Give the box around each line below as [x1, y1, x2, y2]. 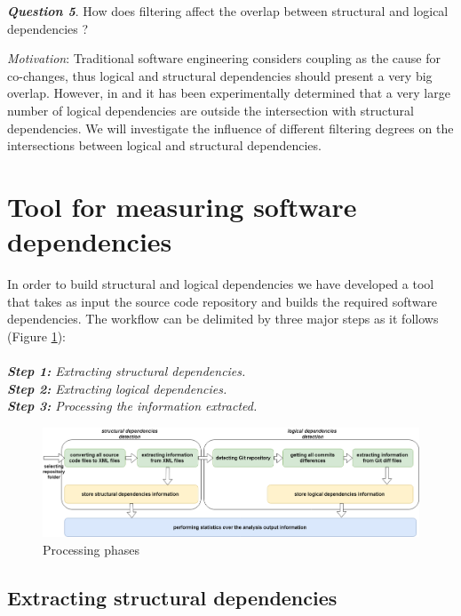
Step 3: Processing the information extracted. [7, 396, 258, 415]
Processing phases [43, 540, 140, 558]
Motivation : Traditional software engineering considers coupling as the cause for [7, 49, 441, 68]
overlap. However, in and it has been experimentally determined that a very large [7, 84, 450, 102]
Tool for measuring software [7, 188, 357, 224]
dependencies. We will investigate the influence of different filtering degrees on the [7, 118, 454, 137]
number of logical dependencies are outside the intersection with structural [7, 100, 414, 119]
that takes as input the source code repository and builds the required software [7, 292, 438, 310]
